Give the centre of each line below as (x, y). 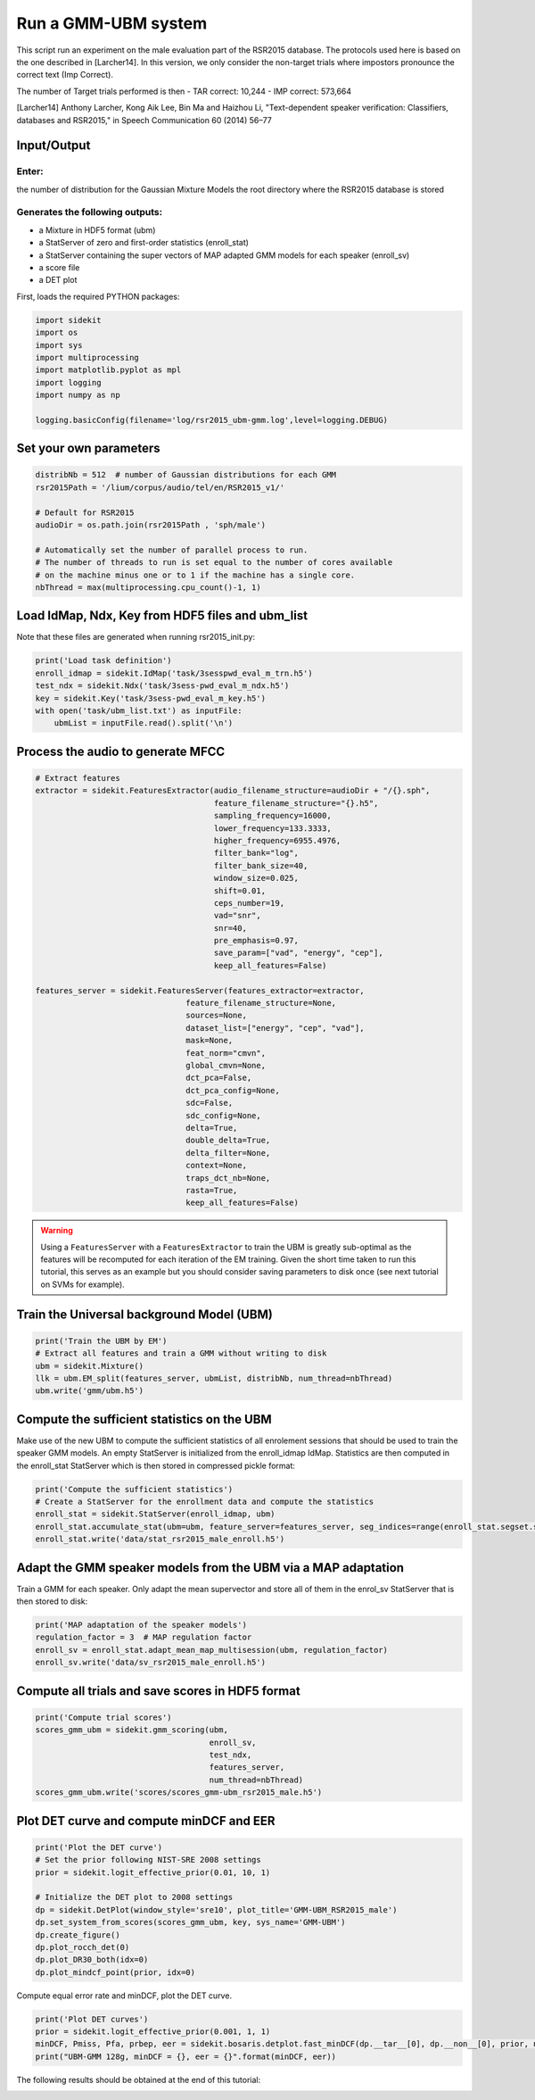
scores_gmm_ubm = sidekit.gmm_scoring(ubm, (132, 1730)
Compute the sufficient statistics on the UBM (144, 1419)
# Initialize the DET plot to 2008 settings (134, 1897)
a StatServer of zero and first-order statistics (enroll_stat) (144, 243)
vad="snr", (238, 916)
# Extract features (78, 778)
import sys (59, 345)
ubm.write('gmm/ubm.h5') (90, 1391)
